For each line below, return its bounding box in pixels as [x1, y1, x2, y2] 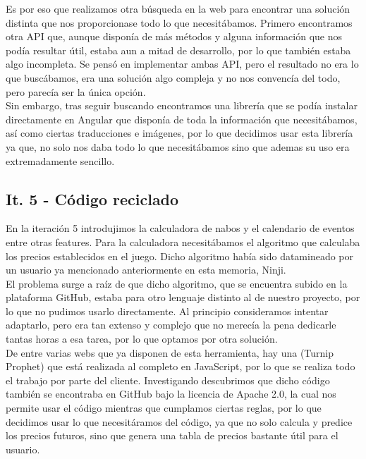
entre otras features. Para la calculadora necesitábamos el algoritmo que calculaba [6, 234, 360, 249]
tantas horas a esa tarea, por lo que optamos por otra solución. [6, 331, 278, 346]
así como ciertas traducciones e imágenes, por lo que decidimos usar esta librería [6, 126, 353, 140]
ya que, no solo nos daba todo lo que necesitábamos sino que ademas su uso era [6, 139, 350, 154]
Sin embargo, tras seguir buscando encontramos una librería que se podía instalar [6, 98, 358, 113]
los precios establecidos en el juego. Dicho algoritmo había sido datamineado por [6, 248, 354, 263]
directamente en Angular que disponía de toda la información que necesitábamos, [6, 111, 358, 126]
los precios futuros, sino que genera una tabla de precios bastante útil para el [6, 428, 338, 443]
